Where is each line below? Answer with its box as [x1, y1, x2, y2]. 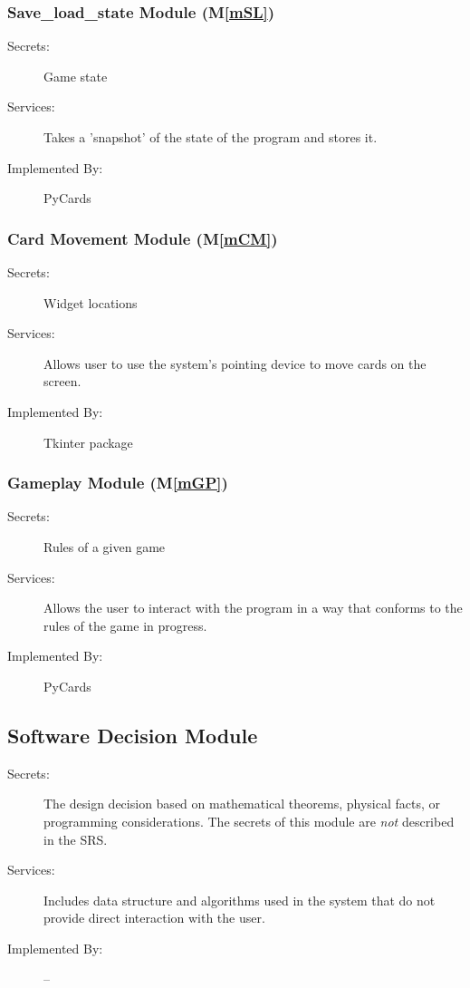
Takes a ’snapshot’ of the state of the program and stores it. [43, 128, 378, 146]
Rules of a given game [43, 537, 166, 556]
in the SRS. [43, 829, 108, 848]
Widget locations [43, 293, 138, 312]
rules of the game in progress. [43, 615, 207, 634]
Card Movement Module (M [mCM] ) [7, 227, 278, 249]
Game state [43, 66, 108, 85]
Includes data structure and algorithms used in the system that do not [43, 890, 436, 909]
